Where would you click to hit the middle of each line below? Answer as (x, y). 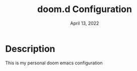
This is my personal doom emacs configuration (54, 63)
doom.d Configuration (85, 9)
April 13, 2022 (85, 23)
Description (30, 49)
